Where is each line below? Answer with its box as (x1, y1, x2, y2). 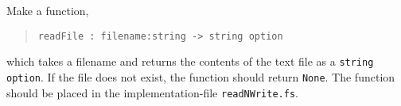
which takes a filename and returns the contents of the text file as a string (6, 53, 374, 70)
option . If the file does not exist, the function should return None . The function (6, 68, 395, 85)
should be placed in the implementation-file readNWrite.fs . (6, 84, 298, 100)
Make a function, (6, 2, 89, 18)
